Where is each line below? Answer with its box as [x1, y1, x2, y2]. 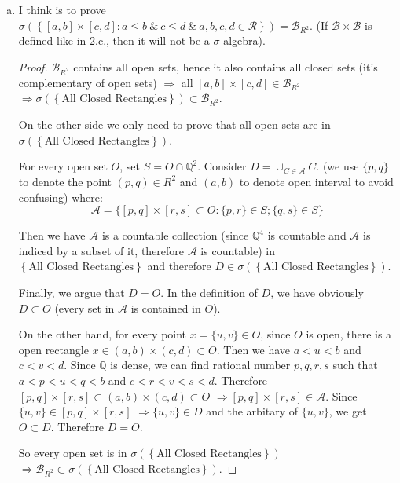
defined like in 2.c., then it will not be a [18, 32, 210, 49]
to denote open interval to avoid [239, 173, 394, 189]
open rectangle [18, 341, 89, 357]
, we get [328, 403, 367, 419]
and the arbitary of [206, 403, 299, 419]
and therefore [147, 258, 211, 274]
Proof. [18, 58, 48, 75]
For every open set [18, 158, 108, 174]
